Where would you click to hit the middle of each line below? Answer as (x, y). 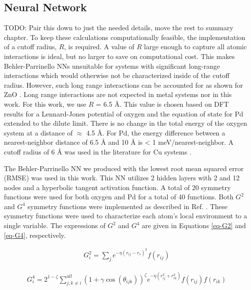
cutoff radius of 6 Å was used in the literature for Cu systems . (98, 151)
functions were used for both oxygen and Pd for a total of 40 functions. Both (119, 197)
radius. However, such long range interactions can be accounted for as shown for (124, 85)
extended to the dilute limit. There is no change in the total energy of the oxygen (126, 123)
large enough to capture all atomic (195, 47)
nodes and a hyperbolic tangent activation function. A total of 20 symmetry (117, 187)
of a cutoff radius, (30, 47)
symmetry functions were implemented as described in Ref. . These (127, 206)
